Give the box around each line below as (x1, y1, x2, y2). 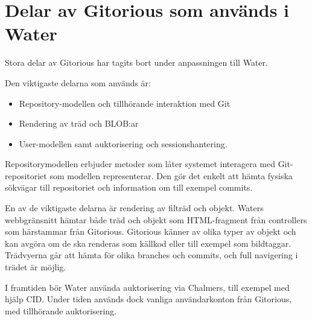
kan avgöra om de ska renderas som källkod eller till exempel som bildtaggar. (5, 237, 291, 249)
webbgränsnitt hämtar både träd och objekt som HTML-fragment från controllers (5, 213, 307, 226)
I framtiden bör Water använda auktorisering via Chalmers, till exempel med (5, 281, 290, 293)
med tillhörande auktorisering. (5, 304, 116, 317)
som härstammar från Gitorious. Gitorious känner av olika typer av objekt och (5, 225, 296, 238)
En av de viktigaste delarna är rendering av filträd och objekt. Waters (5, 202, 264, 214)
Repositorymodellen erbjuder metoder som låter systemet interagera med (5, 157, 275, 170)
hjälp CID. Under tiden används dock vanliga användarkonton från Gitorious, (5, 293, 292, 305)
